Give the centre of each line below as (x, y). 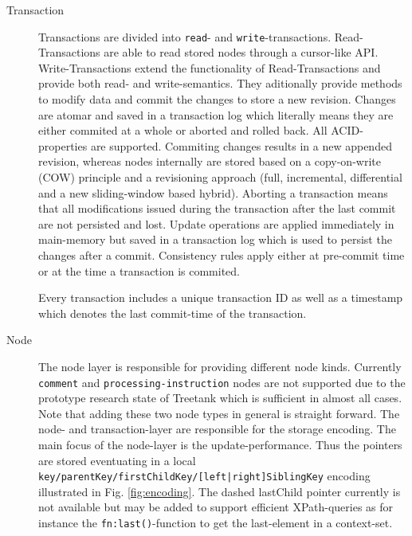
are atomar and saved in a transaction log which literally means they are (216, 114)
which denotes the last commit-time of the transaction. (173, 313)
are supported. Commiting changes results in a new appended (241, 145)
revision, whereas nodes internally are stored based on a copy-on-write (210, 161)
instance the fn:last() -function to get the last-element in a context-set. (216, 522)
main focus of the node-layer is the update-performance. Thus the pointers (220, 444)
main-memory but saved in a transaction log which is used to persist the (215, 239)
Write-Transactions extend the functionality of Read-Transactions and (210, 67)
